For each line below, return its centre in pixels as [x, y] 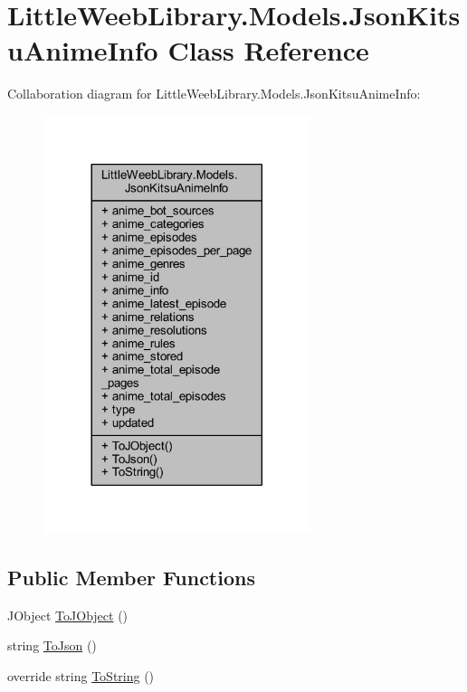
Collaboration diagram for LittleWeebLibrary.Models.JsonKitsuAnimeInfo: [214, 94]
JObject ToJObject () [68, 615]
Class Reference [268, 50]
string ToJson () [52, 645]
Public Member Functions [131, 577]
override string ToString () [81, 676]
